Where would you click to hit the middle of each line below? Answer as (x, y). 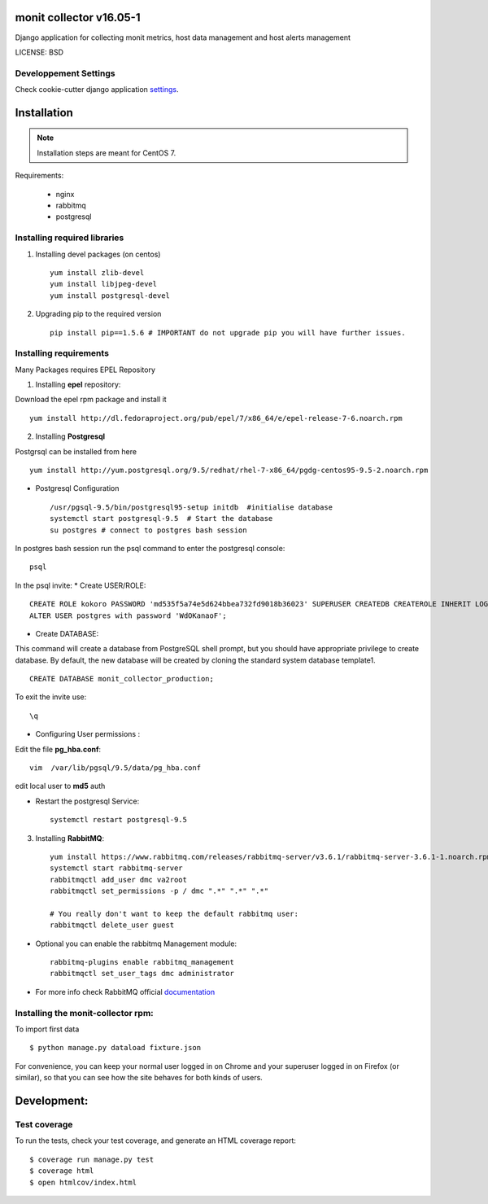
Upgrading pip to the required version (98, 314)
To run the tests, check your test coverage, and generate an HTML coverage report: (156, 1141)
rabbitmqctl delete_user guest (112, 925)
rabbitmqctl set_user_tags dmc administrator (142, 974)
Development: (52, 1101)
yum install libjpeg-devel (104, 284)
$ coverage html (62, 1171)
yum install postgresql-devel (110, 296)
